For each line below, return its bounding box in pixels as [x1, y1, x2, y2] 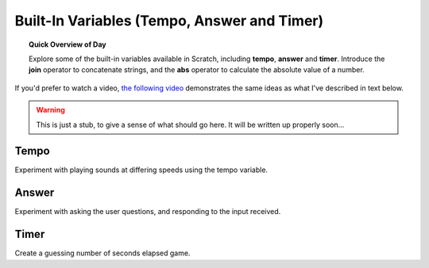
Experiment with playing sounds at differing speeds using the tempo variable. [14, 165, 269, 174]
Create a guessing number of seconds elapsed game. [14, 248, 191, 258]
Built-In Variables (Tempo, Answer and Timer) [14, 12, 324, 29]
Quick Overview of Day [29, 40, 106, 49]
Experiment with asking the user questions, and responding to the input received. [14, 207, 281, 216]
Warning [36, 105, 65, 115]
